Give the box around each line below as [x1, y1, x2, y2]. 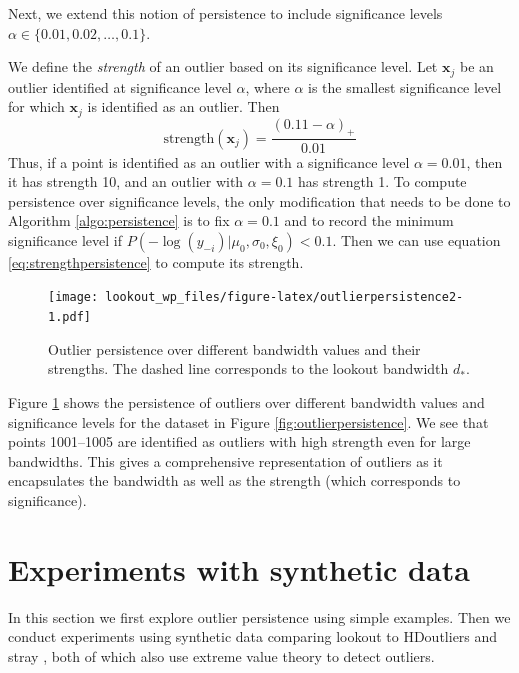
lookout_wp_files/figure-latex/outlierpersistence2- [105, 290, 464, 305]
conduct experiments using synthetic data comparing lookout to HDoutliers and [8, 626, 498, 647]
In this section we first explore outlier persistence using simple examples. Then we [8, 606, 511, 627]
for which [8, 96, 65, 117]
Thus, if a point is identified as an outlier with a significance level [8, 151, 410, 172]
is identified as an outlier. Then [87, 96, 280, 117]
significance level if [8, 229, 123, 250]
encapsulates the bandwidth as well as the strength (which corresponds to [8, 470, 461, 491]
